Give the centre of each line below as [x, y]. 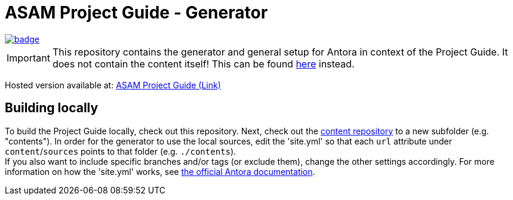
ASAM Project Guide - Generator [136, 13]
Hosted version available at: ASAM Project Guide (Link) [113, 85]
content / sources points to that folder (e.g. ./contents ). [121, 151]
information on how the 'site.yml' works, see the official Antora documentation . [160, 171]
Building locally [52, 108]
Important [28, 58]
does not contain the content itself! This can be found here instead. [203, 64]
